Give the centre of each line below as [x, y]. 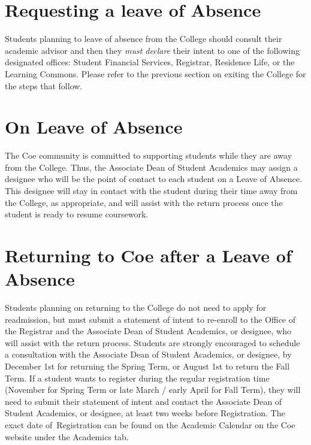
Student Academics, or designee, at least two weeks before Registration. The [145, 413]
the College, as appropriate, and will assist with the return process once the [144, 202]
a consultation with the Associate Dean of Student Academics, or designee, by [148, 354]
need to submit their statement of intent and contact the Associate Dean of [144, 401]
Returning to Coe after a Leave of [148, 255]
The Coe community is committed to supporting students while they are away [149, 155]
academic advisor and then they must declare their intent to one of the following [152, 50]
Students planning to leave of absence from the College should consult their [144, 39]
